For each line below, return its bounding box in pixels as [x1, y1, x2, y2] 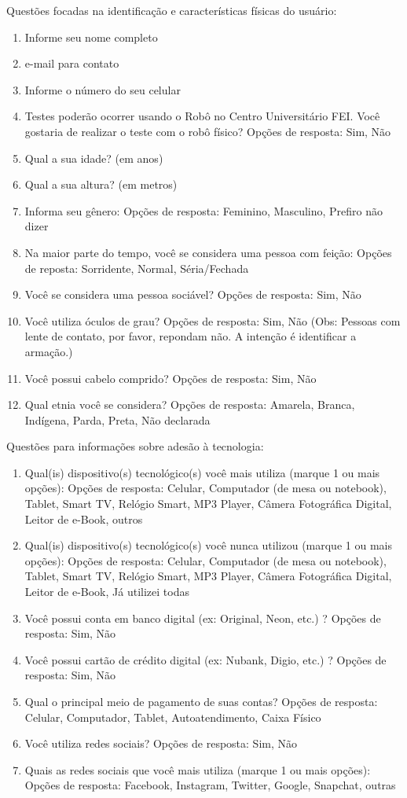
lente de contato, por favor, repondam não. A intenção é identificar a [24, 328, 357, 344]
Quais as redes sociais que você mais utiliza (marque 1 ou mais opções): [24, 761, 371, 778]
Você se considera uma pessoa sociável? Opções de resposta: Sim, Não [24, 286, 361, 303]
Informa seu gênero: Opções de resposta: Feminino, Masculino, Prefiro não [24, 202, 383, 219]
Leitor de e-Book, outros [24, 510, 143, 527]
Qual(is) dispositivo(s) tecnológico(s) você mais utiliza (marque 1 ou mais [24, 464, 380, 480]
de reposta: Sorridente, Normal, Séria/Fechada [24, 259, 249, 276]
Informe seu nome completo [24, 28, 158, 45]
